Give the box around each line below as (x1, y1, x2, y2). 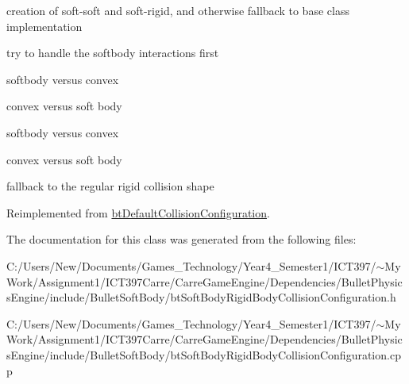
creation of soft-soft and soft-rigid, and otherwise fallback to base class (6, 2, 349, 18)
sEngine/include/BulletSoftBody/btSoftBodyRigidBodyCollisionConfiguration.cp (6, 346, 401, 363)
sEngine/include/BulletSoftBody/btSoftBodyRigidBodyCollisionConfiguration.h (6, 289, 396, 305)
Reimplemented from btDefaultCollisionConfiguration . (6, 204, 270, 221)
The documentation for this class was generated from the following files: (6, 231, 357, 248)
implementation (6, 17, 83, 34)
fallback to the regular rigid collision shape (6, 178, 214, 194)
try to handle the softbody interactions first (6, 44, 219, 61)
